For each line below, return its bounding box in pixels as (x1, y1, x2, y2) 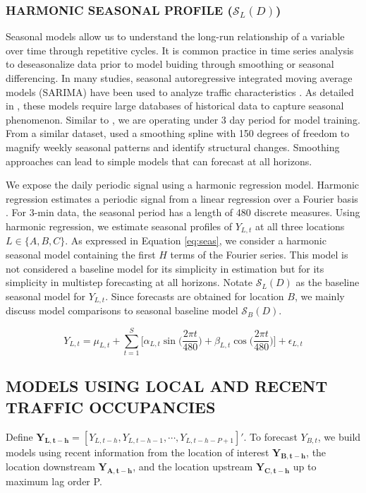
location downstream (6, 459, 95, 474)
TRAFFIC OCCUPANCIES (6, 396, 216, 417)
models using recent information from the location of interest (6, 444, 269, 459)
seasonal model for (6, 288, 85, 303)
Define (6, 429, 33, 444)
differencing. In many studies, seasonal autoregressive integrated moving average (6, 71, 353, 85)
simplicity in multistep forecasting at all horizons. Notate (6, 275, 252, 290)
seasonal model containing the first (6, 246, 156, 261)
